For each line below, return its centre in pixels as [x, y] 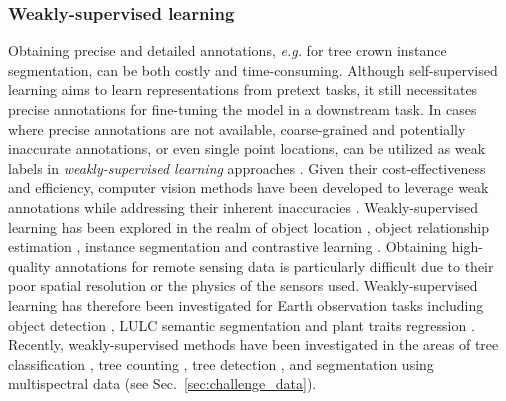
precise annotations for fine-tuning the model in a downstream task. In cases [242, 109]
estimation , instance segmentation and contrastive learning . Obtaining [228, 246]
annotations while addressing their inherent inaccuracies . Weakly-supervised [243, 206]
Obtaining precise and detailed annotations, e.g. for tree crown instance [227, 50]
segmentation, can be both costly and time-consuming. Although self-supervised [253, 69]
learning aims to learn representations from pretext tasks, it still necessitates [243, 89]
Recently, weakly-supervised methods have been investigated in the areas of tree [253, 344]
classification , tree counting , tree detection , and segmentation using [221, 363]
